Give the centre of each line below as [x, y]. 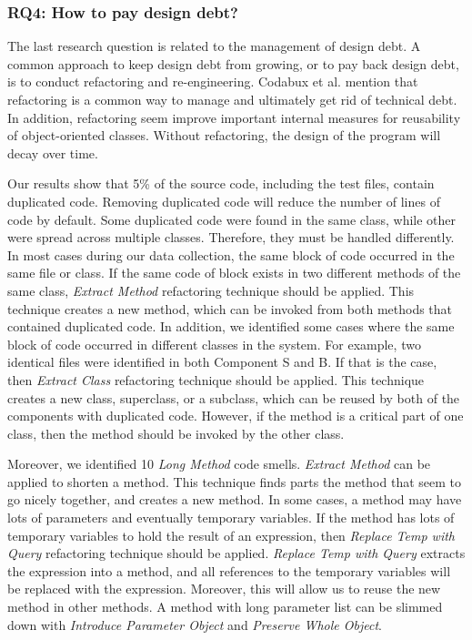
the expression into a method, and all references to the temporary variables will [229, 570]
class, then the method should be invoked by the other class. [176, 433]
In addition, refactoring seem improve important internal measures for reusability [234, 117]
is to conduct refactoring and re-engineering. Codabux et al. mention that [213, 81]
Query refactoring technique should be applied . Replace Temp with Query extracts [236, 553]
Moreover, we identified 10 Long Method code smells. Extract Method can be [219, 464]
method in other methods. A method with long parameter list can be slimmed [225, 607]
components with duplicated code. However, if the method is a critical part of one [236, 416]
